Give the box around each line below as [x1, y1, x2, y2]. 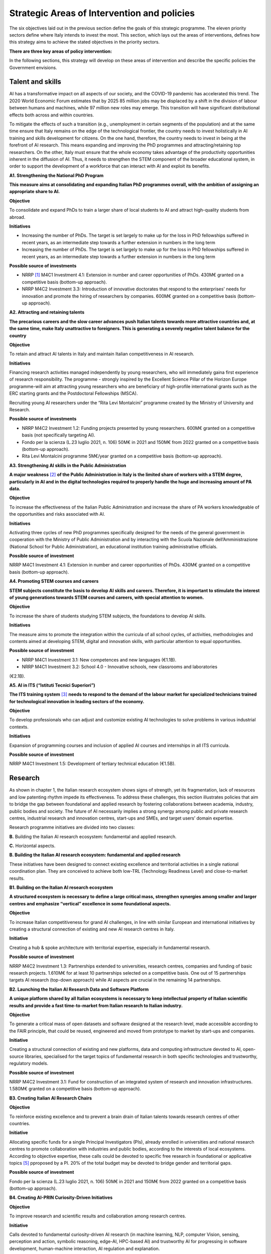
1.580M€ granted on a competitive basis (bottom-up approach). [9, 1086, 142, 1092]
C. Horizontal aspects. [9, 843, 56, 849]
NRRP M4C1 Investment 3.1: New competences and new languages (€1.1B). [22, 657, 177, 663]
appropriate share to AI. [9, 189, 60, 195]
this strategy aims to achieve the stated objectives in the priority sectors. [9, 39, 160, 45]
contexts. [9, 724, 29, 730]
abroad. [9, 214, 26, 220]
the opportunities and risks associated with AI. [9, 511, 105, 517]
